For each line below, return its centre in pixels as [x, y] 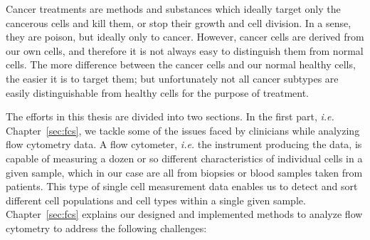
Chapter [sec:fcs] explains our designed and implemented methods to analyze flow [184, 214]
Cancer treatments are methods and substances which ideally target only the [173, 9]
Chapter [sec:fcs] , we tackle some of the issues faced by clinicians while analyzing [183, 130]
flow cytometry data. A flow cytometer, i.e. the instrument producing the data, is [184, 144]
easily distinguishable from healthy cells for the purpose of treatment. [158, 92]
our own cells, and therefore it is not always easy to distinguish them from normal [185, 50]
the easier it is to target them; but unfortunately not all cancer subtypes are [172, 78]
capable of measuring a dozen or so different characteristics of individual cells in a [184, 158]
